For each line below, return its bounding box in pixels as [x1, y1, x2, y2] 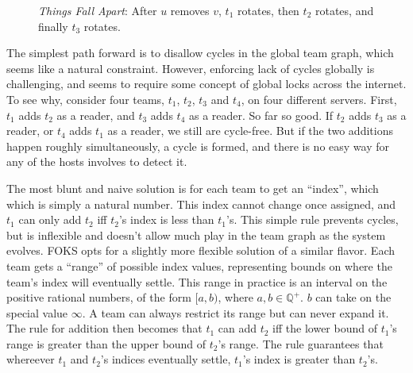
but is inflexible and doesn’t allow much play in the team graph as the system [6, 226, 386, 243]
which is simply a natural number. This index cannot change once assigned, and [6, 195, 396, 212]
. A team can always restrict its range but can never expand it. [82, 304, 389, 321]
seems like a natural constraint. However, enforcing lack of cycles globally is [6, 60, 375, 76]
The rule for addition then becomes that [6, 320, 203, 336]
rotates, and [315, 2, 374, 18]
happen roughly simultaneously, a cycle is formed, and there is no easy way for [6, 137, 389, 154]
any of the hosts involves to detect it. [6, 153, 187, 170]
